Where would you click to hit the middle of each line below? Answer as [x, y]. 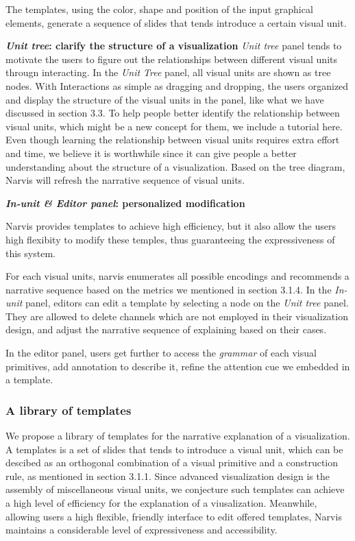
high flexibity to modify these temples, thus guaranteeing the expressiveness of [170, 239]
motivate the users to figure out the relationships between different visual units [171, 59]
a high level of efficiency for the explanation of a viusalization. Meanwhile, [161, 503]
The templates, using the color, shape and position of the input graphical [159, 9]
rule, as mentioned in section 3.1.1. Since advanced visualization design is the [168, 476]
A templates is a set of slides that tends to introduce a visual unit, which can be [174, 449]
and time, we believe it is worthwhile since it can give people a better [151, 153]
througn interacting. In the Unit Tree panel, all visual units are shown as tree [168, 72]
